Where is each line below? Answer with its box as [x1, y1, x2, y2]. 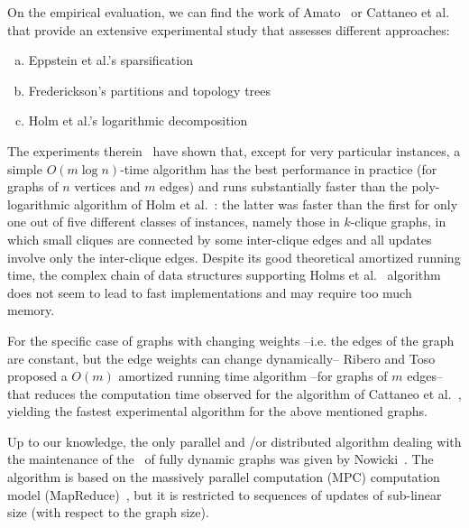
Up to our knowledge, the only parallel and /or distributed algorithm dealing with [7, 431, 462, 450]
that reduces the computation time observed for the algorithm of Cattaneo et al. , [7, 384, 462, 403]
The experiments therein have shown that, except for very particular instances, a [7, 141, 461, 160]
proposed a [7, 366, 68, 385]
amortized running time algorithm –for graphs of [118, 366, 388, 385]
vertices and [74, 177, 141, 196]
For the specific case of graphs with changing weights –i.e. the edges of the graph [7, 330, 455, 349]
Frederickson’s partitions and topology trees [28, 80, 271, 99]
